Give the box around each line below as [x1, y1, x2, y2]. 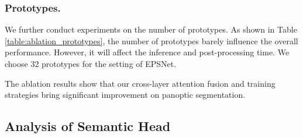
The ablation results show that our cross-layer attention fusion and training [5, 77, 276, 89]
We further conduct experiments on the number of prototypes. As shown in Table [5, 23, 297, 36]
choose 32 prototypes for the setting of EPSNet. [5, 58, 177, 69]
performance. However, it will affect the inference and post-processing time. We [5, 46, 290, 58]
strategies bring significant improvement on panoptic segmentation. [5, 89, 246, 101]
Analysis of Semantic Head [5, 117, 171, 135]
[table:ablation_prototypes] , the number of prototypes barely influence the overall [5, 34, 298, 47]
